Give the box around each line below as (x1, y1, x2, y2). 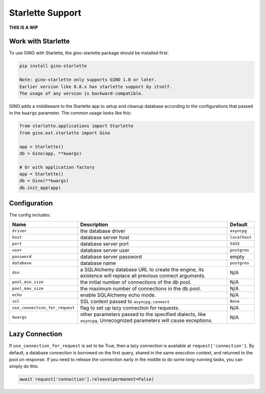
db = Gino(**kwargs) (19, 178, 69, 184)
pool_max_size (12, 286, 44, 291)
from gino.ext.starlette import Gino (19, 130, 110, 136)
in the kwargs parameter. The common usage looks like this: (9, 110, 132, 116)
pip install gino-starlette (19, 63, 87, 69)
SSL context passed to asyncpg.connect (80, 298, 170, 305)
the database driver (80, 227, 126, 234)
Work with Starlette (9, 37, 70, 46)
